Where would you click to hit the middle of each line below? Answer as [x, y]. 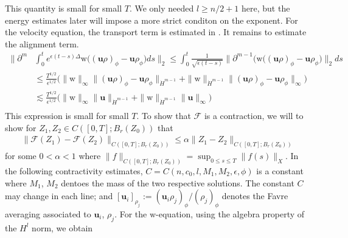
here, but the [266, 8]
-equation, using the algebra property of [230, 213]
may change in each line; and [59, 196]
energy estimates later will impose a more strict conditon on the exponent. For [151, 20]
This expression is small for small [67, 115]
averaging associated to [48, 213]
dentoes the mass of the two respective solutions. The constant [178, 182]
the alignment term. [42, 43]
